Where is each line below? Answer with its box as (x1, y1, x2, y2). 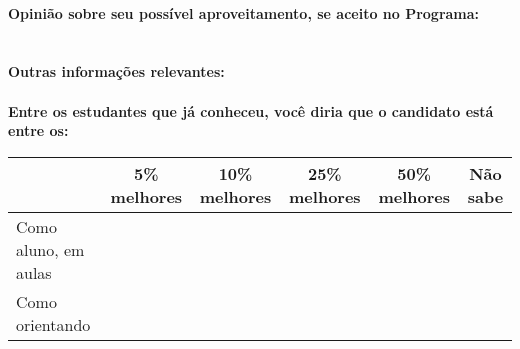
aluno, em (16, 237, 85, 261)
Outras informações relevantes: (8, 61, 225, 82)
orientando (16, 312, 91, 336)
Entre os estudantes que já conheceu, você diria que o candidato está (8, 100, 494, 121)
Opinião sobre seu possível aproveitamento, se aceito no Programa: (8, 2, 480, 23)
